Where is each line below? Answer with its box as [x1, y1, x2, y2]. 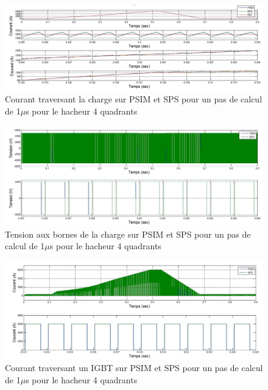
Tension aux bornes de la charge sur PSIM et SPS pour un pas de [5, 227, 251, 240]
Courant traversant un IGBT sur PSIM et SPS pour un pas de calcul [5, 361, 263, 374]
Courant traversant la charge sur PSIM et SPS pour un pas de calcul [5, 93, 263, 105]
